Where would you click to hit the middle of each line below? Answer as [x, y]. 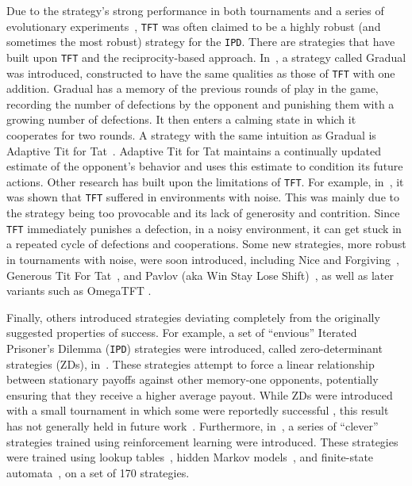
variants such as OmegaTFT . [79, 291]
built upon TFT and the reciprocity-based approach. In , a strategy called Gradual [206, 57]
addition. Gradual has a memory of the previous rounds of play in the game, [193, 88]
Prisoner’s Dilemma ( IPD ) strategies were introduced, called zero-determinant [194, 348]
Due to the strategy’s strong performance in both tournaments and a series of [195, 10]
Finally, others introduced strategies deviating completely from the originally [193, 317]
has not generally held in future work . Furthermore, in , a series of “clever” [193, 425]
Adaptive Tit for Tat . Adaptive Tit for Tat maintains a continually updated [194, 150]
